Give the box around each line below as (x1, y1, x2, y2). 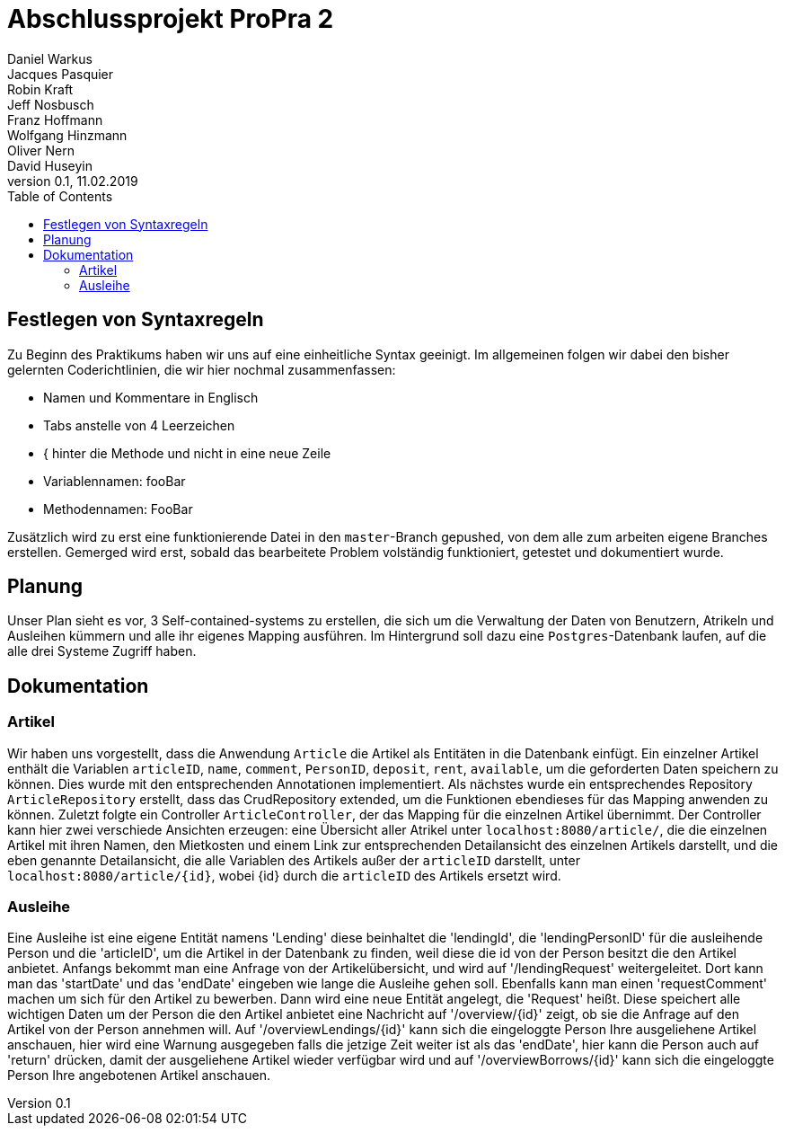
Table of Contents (7, 188, 113, 204)
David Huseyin (7, 157, 93, 173)
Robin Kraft (7, 81, 74, 97)
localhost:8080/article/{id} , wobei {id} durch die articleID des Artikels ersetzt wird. (7, 867, 561, 883)
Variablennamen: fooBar (43, 473, 186, 489)
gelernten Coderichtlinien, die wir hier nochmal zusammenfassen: (7, 361, 396, 377)
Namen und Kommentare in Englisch (43, 389, 259, 405)
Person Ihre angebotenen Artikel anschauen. (7, 1067, 270, 1084)
